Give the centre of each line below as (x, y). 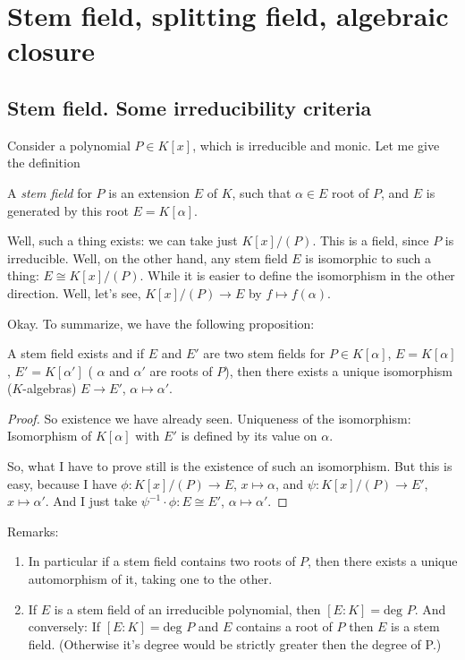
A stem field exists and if (76, 353)
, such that (262, 192)
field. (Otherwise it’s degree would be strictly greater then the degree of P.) (235, 643)
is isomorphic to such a (368, 257)
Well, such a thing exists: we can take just (123, 240)
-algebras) (50, 388)
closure (51, 51)
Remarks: (33, 531)
